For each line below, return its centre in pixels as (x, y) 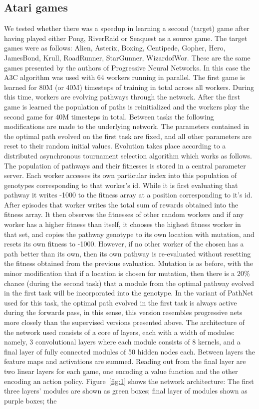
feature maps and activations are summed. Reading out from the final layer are (125, 361)
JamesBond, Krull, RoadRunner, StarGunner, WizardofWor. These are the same (127, 57)
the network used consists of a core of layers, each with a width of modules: (120, 332)
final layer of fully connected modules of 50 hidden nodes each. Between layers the (129, 351)
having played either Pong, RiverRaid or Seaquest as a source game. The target (126, 38)
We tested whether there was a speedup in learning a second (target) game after (127, 28)
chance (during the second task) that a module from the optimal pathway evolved (129, 283)
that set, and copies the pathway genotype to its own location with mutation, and (129, 234)
